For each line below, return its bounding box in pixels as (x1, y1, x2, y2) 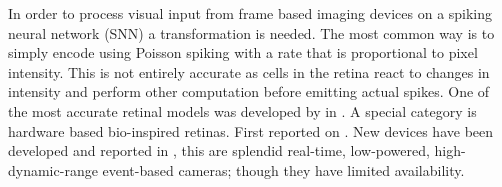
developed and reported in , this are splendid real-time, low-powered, (8, 140, 430, 161)
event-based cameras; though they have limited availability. (102, 159, 465, 180)
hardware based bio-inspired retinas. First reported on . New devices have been (8, 120, 494, 141)
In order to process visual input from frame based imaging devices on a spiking (8, 3, 493, 23)
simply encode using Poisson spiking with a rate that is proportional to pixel (8, 42, 478, 63)
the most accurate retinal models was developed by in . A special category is (8, 100, 477, 121)
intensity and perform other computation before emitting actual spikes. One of (8, 81, 490, 102)
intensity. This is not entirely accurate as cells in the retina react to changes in (8, 61, 490, 82)
